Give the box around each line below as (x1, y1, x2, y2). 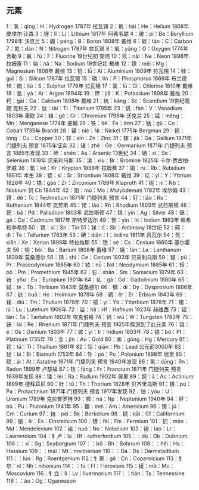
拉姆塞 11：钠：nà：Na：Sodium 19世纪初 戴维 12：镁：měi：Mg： (6, 60, 170, 67)
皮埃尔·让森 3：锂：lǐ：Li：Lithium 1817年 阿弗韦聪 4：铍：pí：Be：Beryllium (6, 30, 194, 37)
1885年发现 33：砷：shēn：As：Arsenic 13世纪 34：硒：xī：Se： (13, 149, 173, 156)
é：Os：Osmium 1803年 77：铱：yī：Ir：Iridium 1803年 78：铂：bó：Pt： (6, 328, 187, 335)
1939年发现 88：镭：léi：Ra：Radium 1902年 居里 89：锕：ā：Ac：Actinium (6, 373, 194, 380)
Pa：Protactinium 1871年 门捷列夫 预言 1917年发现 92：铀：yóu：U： (6, 387, 175, 395)
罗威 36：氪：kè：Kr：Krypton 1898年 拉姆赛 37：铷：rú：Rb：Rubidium (6, 164, 186, 171)
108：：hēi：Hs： (141, 440, 185, 447)
